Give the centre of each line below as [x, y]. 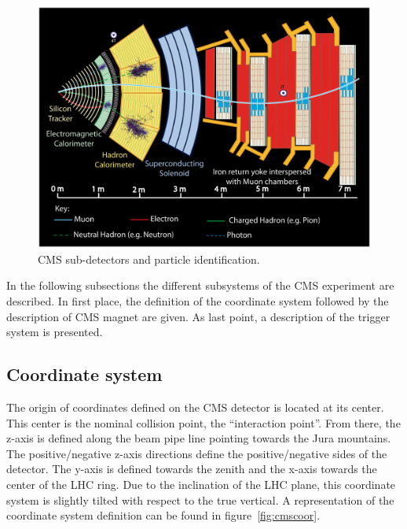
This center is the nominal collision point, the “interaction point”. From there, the [203, 422]
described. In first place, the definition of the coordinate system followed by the [198, 301]
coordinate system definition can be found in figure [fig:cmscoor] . [163, 515]
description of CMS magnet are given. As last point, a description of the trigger [198, 316]
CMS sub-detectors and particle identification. [149, 259]
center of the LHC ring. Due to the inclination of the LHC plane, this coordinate [201, 484]
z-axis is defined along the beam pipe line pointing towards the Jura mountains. [199, 438]
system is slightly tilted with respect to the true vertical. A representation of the [200, 499]
